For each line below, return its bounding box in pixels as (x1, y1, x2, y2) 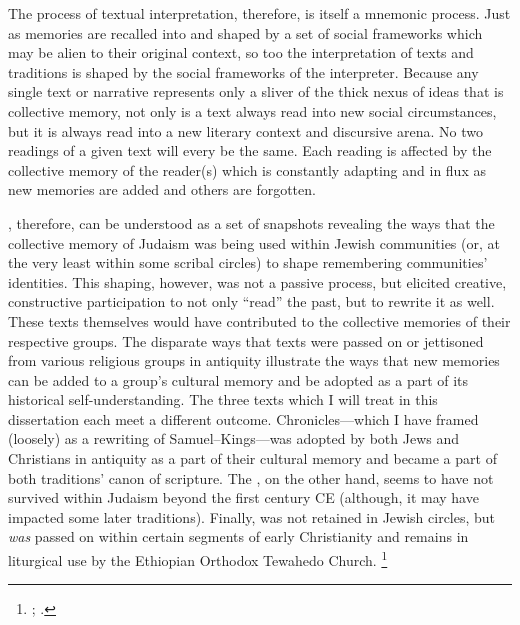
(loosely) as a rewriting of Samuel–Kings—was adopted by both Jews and (8, 428, 459, 449)
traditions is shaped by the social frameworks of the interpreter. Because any (8, 61, 479, 82)
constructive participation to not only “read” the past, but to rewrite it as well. (8, 291, 495, 312)
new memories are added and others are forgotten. (8, 179, 316, 200)
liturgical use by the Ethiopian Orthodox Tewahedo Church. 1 (8, 547, 388, 570)
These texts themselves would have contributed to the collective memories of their (8, 310, 511, 331)
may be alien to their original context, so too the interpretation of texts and (8, 42, 474, 63)
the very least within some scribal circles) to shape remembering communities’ (8, 252, 488, 273)
